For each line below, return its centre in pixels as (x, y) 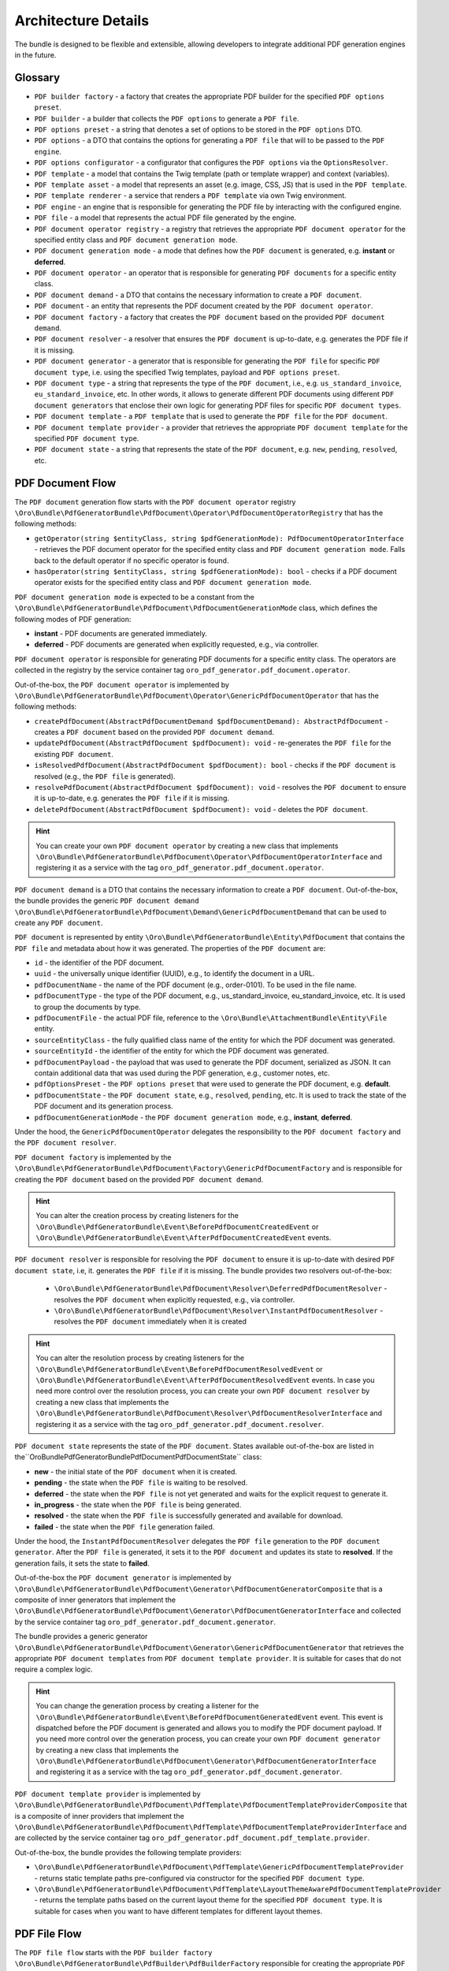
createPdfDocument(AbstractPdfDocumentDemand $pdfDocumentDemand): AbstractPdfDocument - (212, 721)
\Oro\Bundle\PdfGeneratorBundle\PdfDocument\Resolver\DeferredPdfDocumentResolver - (221, 1288)
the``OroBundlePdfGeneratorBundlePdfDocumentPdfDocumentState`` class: (138, 1457)
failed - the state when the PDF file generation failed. (124, 1526)
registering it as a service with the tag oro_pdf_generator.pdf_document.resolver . (180, 1424)
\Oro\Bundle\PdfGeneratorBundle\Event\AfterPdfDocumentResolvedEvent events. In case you (205, 1380)
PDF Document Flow (65, 483)
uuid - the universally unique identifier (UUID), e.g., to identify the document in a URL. (174, 974)
